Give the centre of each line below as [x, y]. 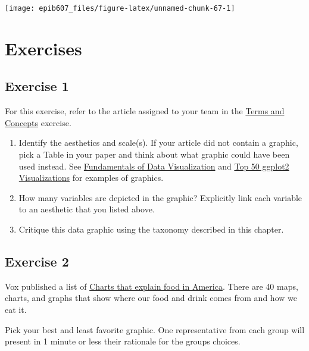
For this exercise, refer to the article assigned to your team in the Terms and [145, 111]
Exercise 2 [37, 261]
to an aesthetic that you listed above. [87, 209]
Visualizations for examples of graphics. [91, 178]
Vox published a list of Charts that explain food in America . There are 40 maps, [152, 286]
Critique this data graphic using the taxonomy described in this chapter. [151, 229]
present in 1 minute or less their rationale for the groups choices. [123, 341]
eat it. [16, 309]
